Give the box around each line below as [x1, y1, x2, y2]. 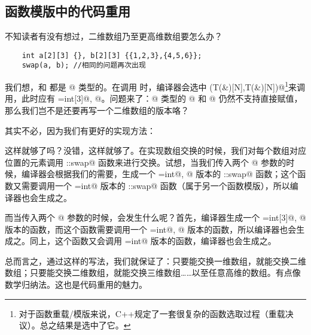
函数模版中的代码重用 [5, 2, 130, 20]
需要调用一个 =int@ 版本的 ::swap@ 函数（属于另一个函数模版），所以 [21, 179, 290, 191]
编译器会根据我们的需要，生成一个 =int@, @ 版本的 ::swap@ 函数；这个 [21, 167, 298, 180]
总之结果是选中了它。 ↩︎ [39, 319, 131, 331]
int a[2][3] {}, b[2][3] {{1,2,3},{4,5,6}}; [22, 51, 202, 60]
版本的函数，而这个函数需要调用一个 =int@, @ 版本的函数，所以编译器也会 [5, 223, 297, 235]
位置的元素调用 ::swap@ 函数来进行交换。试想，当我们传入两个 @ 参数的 [5, 156, 286, 168]
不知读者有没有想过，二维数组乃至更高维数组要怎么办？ [5, 30, 222, 42]
